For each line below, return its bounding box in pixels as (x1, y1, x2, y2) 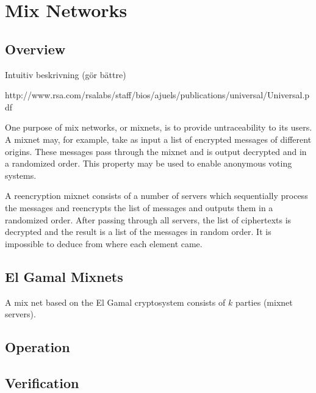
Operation (5, 337, 70, 356)
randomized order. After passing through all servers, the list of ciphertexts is (5, 213, 292, 226)
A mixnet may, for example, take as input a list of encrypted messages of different (5, 132, 312, 145)
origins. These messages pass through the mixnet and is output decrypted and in (5, 145, 307, 157)
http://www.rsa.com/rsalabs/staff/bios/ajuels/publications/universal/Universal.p (5, 88, 310, 101)
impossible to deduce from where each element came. (5, 237, 203, 250)
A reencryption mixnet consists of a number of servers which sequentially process (5, 189, 308, 202)
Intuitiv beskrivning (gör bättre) (5, 68, 126, 81)
